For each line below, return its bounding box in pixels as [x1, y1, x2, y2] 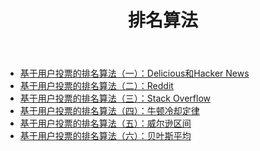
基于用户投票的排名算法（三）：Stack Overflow [19, 92, 212, 105]
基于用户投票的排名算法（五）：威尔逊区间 [19, 117, 192, 130]
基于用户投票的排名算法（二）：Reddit [19, 80, 174, 92]
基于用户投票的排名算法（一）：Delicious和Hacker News [19, 67, 250, 80]
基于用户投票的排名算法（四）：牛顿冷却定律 [19, 105, 200, 117]
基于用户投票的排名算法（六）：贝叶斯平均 [19, 130, 192, 142]
